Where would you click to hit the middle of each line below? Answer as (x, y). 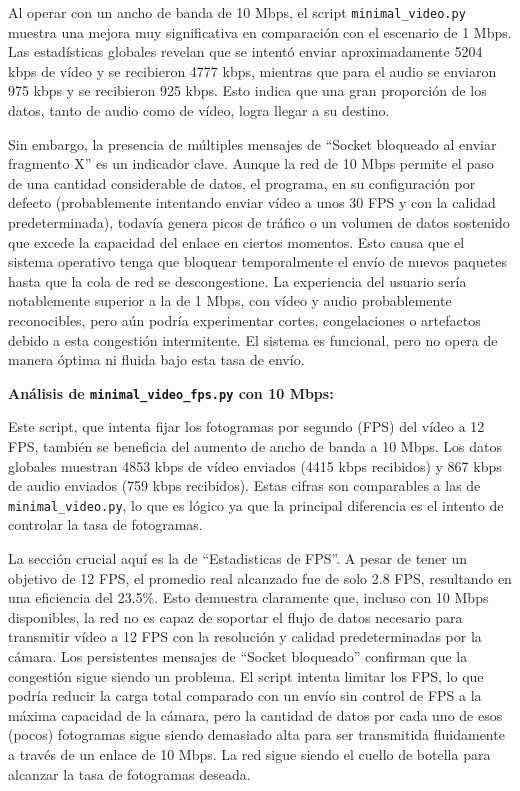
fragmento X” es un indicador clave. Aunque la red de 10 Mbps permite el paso (251, 163)
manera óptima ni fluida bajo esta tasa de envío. (156, 359)
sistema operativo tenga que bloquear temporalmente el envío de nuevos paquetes (257, 261)
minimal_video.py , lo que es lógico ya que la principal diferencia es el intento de (256, 504)
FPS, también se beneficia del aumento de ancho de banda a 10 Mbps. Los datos (255, 446)
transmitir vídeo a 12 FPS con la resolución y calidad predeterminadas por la (245, 636)
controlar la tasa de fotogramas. (105, 524)
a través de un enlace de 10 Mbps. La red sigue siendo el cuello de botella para (249, 753)
